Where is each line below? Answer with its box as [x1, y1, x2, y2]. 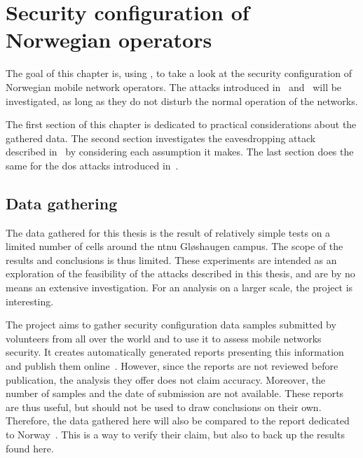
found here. [6, 440, 54, 455]
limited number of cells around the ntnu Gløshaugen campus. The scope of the [6, 239, 343, 254]
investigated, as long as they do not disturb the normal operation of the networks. [6, 93, 358, 108]
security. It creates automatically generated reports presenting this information [6, 345, 344, 359]
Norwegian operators [6, 25, 212, 54]
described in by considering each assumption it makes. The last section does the [6, 144, 354, 159]
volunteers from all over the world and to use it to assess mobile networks [6, 331, 322, 345]
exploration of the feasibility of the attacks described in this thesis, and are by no [6, 266, 355, 281]
